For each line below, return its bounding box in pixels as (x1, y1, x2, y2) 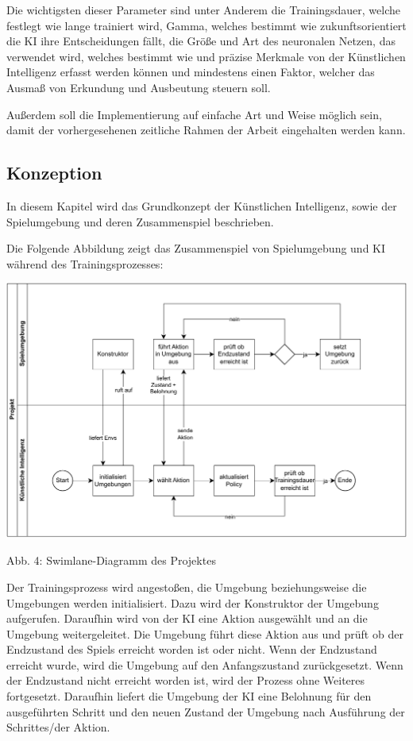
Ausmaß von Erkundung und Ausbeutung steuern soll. (6, 79, 271, 95)
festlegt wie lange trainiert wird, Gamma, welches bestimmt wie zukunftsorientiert (6, 17, 407, 33)
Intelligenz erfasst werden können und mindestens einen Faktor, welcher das (6, 64, 375, 80)
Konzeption (6, 160, 102, 185)
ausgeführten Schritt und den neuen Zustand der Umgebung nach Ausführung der (6, 703, 405, 720)
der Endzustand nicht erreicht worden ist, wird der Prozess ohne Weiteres (6, 672, 365, 689)
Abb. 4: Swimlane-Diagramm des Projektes (6, 552, 216, 569)
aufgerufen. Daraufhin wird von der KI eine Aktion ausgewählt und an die (6, 610, 368, 627)
